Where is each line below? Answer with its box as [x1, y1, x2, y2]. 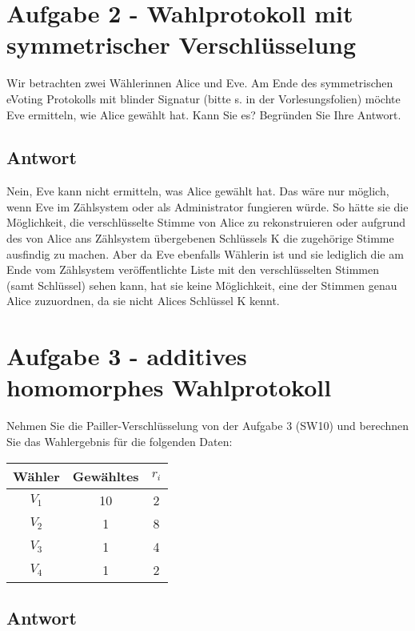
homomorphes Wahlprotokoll [6, 371, 332, 404]
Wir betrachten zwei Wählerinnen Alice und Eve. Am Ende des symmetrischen [6, 74, 393, 91]
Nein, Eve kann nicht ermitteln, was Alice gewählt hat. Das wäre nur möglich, [6, 183, 389, 199]
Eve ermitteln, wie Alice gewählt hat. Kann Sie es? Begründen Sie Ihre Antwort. [6, 106, 401, 123]
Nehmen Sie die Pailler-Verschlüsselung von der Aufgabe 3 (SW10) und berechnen [6, 417, 409, 434]
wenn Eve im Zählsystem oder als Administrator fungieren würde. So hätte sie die [6, 198, 409, 215]
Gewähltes [72, 466, 139, 485]
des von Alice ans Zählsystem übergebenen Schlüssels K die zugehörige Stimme [6, 230, 394, 247]
